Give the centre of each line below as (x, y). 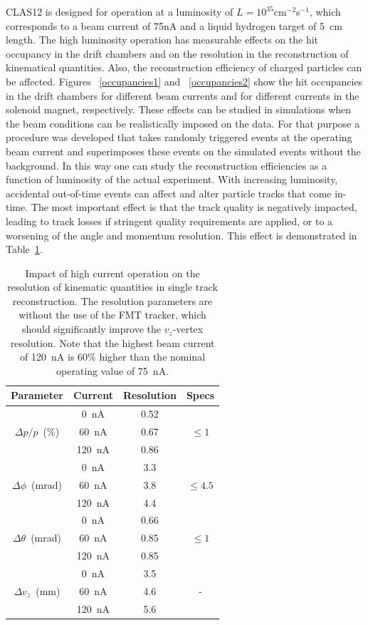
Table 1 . (24, 249)
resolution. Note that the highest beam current (112, 342)
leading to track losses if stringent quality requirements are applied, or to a (169, 221)
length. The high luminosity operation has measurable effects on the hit (162, 40)
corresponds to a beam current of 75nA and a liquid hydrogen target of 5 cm (174, 25)
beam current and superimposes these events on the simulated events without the (183, 151)
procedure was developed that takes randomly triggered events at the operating (179, 137)
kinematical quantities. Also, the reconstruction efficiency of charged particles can (184, 67)
